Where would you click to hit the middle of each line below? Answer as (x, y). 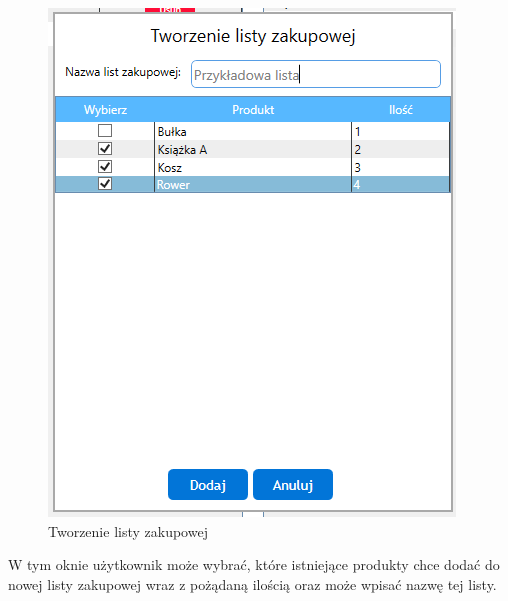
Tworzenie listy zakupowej (128, 530)
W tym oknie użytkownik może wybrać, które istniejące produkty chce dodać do (254, 564)
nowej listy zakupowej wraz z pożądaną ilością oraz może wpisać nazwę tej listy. (252, 583)
